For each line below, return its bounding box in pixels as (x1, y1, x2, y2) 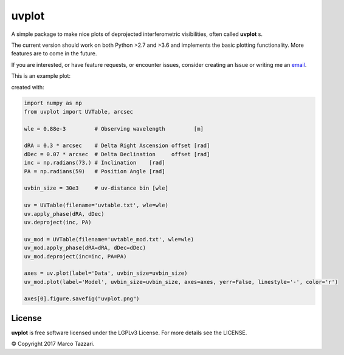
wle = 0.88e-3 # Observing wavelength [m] (24, 125, 204, 132)
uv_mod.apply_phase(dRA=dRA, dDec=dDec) (24, 244, 146, 252)
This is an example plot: (11, 72, 71, 80)
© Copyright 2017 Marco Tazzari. (11, 340, 95, 348)
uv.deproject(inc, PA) (24, 219, 92, 226)
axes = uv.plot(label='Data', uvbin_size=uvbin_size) (24, 270, 188, 277)
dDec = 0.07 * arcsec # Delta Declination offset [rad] (24, 151, 210, 157)
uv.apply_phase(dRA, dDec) (24, 210, 105, 217)
